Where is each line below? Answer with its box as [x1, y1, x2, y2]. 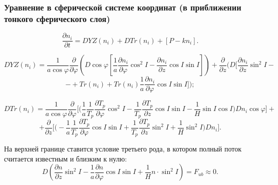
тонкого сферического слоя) [4, 12, 110, 24]
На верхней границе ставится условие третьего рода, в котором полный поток [4, 143, 242, 154]
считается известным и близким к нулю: [4, 153, 127, 163]
